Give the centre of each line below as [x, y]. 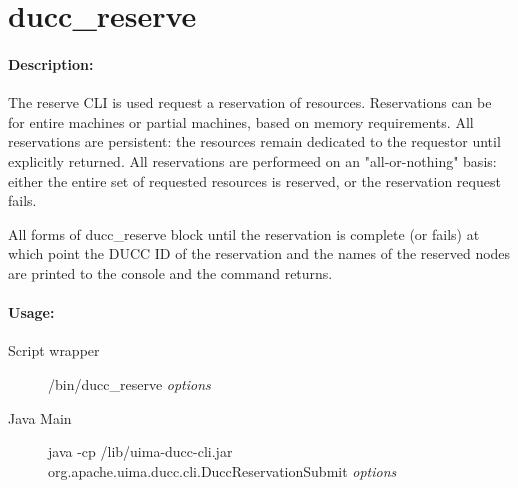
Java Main [40, 417]
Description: [51, 63]
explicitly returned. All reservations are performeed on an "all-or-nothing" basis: [252, 160]
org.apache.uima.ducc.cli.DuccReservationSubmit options [222, 470]
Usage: [31, 312]
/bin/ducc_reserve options [129, 383]
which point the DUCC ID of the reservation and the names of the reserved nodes [259, 253]
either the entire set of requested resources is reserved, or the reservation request [254, 180]
